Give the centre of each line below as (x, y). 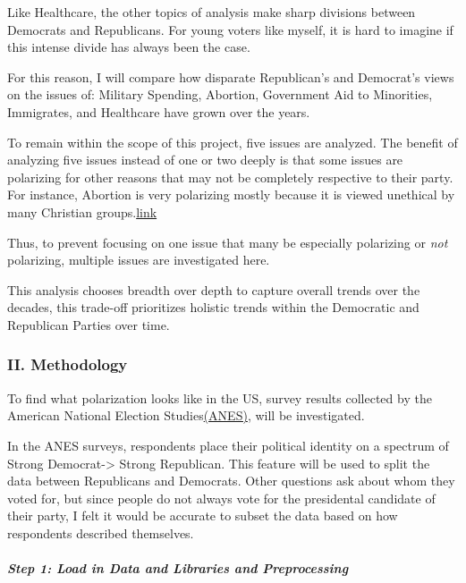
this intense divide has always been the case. (129, 47)
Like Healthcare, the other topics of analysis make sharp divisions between (212, 12)
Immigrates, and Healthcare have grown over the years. (159, 111)
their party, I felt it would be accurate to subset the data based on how (203, 515)
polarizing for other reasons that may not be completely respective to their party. (230, 177)
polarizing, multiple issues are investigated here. (139, 260)
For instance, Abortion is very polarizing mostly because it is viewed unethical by (231, 194)
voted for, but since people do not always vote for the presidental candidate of (221, 498)
